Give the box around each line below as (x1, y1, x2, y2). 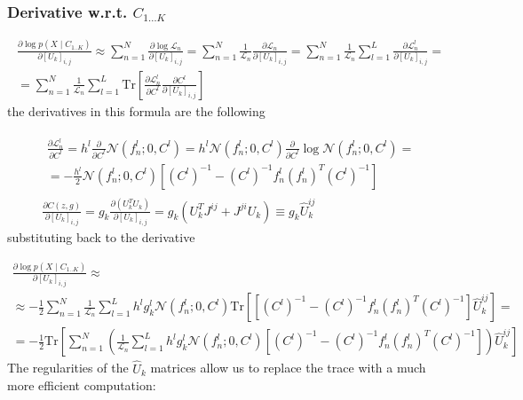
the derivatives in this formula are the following (7, 101, 265, 120)
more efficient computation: (7, 376, 156, 395)
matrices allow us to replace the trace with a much (150, 358, 426, 377)
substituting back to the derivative (7, 227, 195, 246)
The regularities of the (7, 358, 129, 377)
